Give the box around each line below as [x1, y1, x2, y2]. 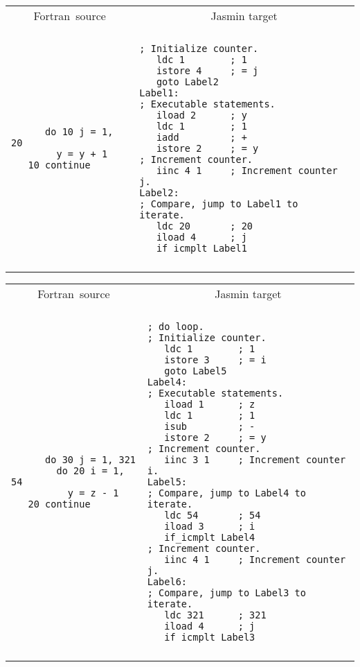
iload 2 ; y [156, 110, 247, 121]
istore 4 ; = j [156, 65, 259, 76]
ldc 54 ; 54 [164, 510, 261, 521]
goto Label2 [156, 76, 219, 87]
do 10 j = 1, [45, 126, 114, 137]
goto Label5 [164, 365, 227, 376]
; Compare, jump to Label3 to [147, 587, 306, 598]
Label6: [147, 576, 188, 587]
